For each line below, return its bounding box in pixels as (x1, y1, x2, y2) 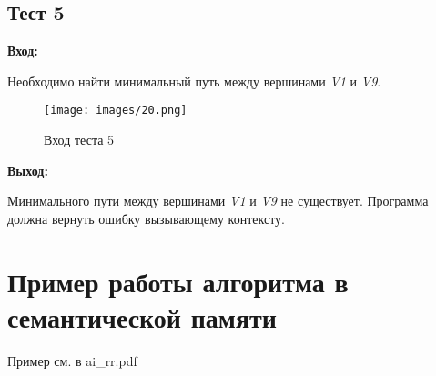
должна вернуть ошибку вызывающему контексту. (7, 208, 286, 228)
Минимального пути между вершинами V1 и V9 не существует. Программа (7, 191, 429, 210)
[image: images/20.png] (44, 104, 188, 117)
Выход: (7, 160, 48, 179)
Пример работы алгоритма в (7, 262, 349, 300)
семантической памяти (7, 298, 277, 335)
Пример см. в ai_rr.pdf (7, 351, 137, 370)
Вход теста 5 (44, 130, 115, 149)
